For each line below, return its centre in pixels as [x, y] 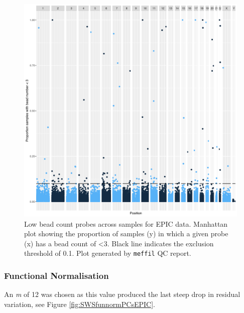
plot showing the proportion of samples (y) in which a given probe [126, 233]
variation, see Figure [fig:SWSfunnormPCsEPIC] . [80, 304]
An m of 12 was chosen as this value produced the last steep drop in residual [122, 294]
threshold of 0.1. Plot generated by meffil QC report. [108, 253]
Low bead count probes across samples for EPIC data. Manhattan [126, 223]
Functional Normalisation [56, 275]
